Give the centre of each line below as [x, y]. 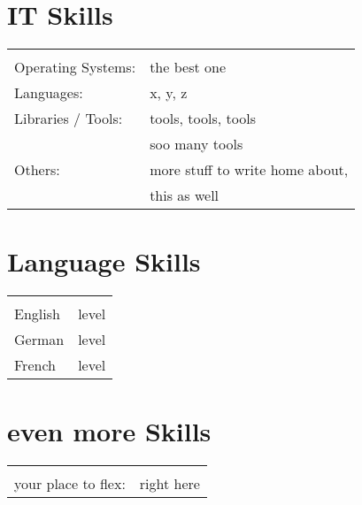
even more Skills [109, 431]
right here [169, 484]
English [37, 314]
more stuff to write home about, [249, 170]
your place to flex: [70, 484]
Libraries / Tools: [69, 119]
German [39, 340]
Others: [37, 170]
